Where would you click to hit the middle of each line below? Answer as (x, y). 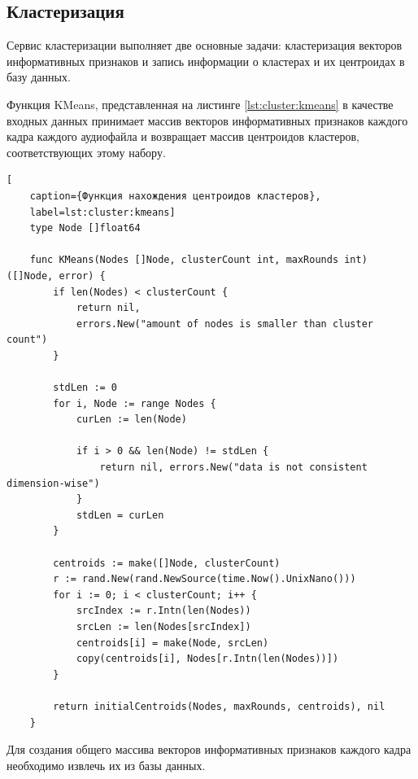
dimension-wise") (53, 483)
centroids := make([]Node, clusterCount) (167, 563)
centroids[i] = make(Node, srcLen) (172, 643)
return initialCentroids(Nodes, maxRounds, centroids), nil (219, 706)
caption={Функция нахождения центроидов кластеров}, (175, 196)
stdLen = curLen (120, 515)
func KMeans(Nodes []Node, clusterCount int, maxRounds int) (198, 260)
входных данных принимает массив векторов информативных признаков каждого (207, 120)
